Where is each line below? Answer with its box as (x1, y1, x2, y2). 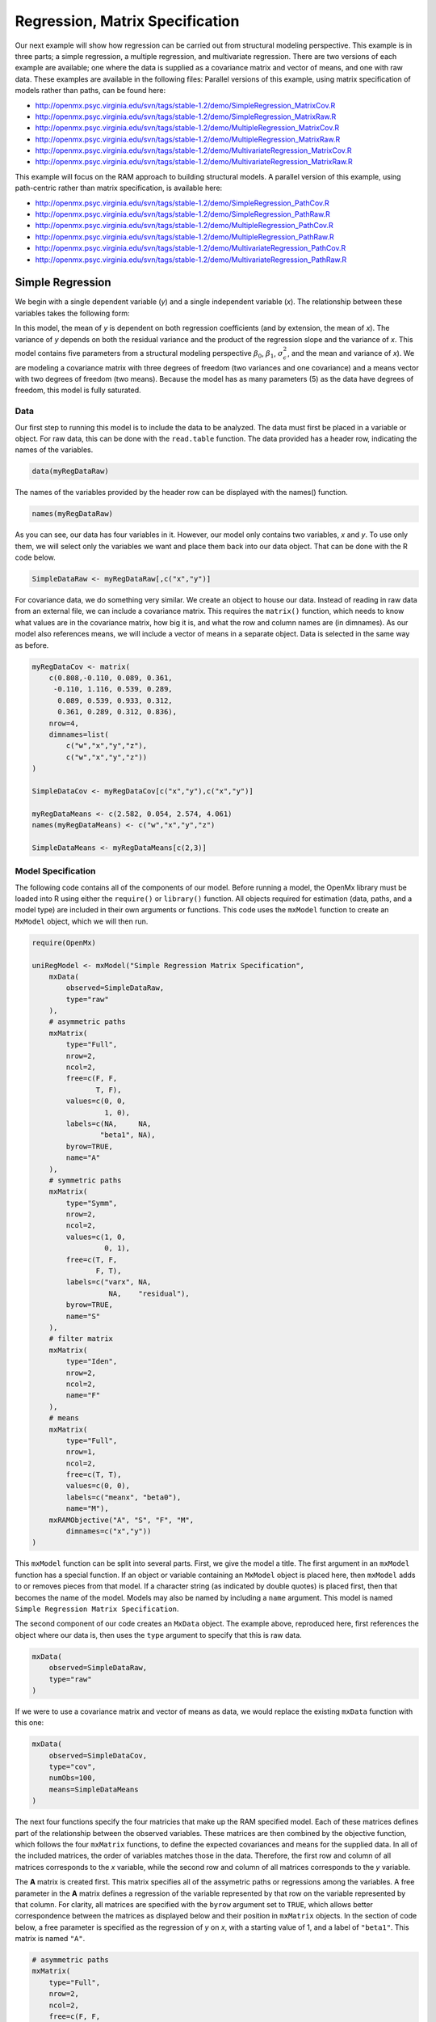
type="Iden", (65, 1357, 118, 1366)
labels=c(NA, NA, (65, 1119, 152, 1128)
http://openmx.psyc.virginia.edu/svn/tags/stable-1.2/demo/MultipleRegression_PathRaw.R (35, 231, 334, 242)
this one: (15, 1718, 44, 1728)
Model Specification (15, 865, 96, 877)
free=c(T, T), (65, 1470, 122, 1479)
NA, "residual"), (108, 1288, 190, 1298)
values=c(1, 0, (65, 1232, 127, 1242)
